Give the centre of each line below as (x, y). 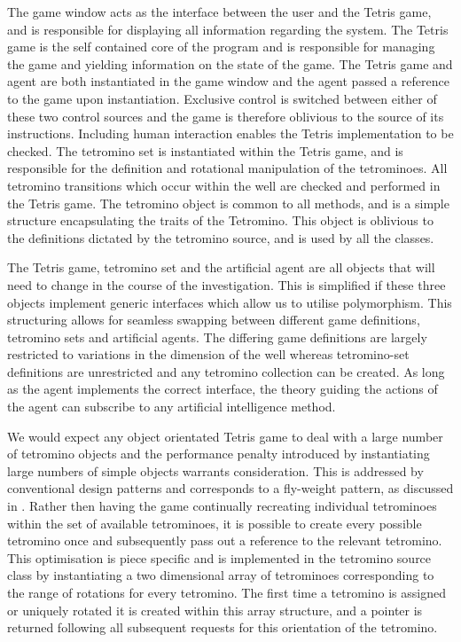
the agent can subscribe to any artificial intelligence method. (172, 407)
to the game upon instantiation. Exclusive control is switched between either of (222, 98)
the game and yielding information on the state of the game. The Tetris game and (230, 63)
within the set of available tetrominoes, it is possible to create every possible (215, 523)
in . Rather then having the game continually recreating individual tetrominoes (222, 506)
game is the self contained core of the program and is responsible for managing (221, 47)
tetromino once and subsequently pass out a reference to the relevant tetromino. (225, 540)
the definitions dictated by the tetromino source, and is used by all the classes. (221, 237)
